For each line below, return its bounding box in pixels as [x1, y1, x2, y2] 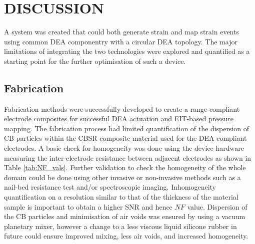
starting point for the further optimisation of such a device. [4, 55, 186, 66]
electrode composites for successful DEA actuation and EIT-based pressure [4, 113, 234, 124]
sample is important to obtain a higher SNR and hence [4, 201, 172, 212]
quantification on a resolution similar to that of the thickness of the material [4, 192, 238, 202]
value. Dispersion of [187, 201, 247, 212]
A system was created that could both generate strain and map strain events [4, 26, 239, 37]
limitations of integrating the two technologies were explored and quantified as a [4, 46, 250, 56]
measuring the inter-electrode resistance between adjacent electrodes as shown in [4, 152, 251, 163]
